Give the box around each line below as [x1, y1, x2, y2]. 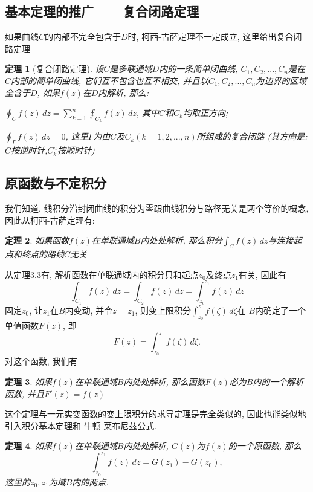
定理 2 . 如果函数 [5, 234, 69, 247]
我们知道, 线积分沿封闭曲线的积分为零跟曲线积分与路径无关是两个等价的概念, [5, 201, 309, 214]
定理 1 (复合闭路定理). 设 [5, 62, 104, 75]
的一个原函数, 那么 [228, 439, 302, 452]
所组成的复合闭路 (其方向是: [196, 130, 308, 143]
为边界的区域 [256, 74, 307, 86]
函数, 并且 [5, 387, 45, 400]
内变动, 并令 [65, 303, 113, 316]
